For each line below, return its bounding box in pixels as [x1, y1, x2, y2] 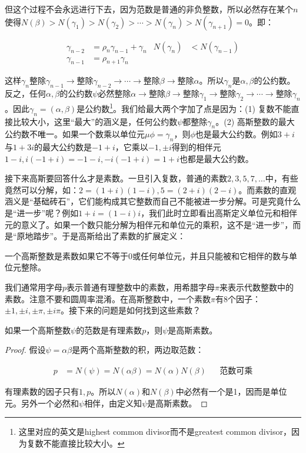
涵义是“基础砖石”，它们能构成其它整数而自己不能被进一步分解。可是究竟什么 [5, 195, 301, 207]
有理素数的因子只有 [5, 385, 79, 398]
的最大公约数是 [34, 141, 92, 153]
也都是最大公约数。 [179, 152, 254, 164]
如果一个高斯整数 [5, 323, 71, 336]
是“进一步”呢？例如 [5, 207, 79, 219]
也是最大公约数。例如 [195, 128, 278, 140]
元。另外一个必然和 [5, 396, 79, 409]
